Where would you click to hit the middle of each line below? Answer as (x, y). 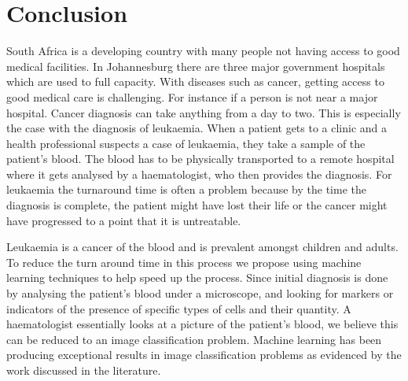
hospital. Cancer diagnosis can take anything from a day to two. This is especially (204, 112)
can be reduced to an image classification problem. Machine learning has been (194, 339)
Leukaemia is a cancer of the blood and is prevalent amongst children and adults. (202, 247)
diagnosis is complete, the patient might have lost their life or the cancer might (197, 205)
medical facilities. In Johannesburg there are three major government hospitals (196, 66)
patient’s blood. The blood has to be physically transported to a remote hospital (200, 159)
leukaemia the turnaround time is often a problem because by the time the (186, 189)
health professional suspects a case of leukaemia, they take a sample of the (186, 143)
